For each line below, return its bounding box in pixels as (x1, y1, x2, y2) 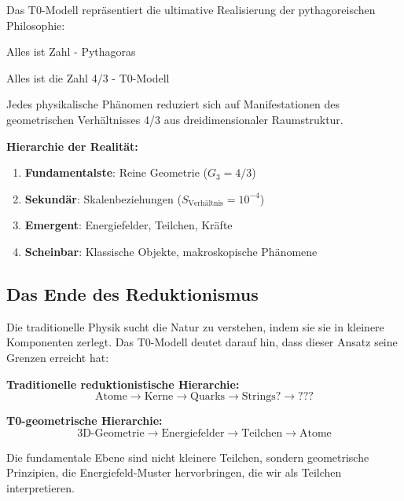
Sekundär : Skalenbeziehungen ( (24, 190, 182, 207)
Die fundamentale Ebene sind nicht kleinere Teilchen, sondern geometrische (6, 448, 369, 465)
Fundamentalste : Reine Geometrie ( (24, 164, 208, 181)
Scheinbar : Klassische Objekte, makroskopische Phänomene (24, 243, 318, 259)
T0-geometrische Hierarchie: (6, 412, 163, 429)
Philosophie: (6, 16, 65, 33)
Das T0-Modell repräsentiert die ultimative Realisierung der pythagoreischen (6, 2, 376, 17)
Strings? (241, 391, 281, 403)
